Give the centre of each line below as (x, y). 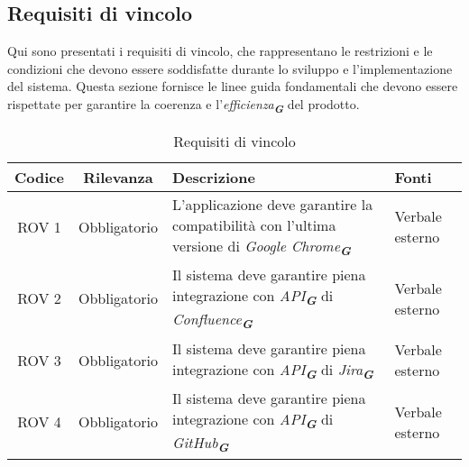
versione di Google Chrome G (262, 247)
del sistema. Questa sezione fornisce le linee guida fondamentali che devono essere (233, 86)
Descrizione (214, 178)
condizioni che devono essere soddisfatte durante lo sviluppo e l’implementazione (230, 68)
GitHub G (201, 444)
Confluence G (212, 320)
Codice (39, 178)
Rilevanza (118, 178)
